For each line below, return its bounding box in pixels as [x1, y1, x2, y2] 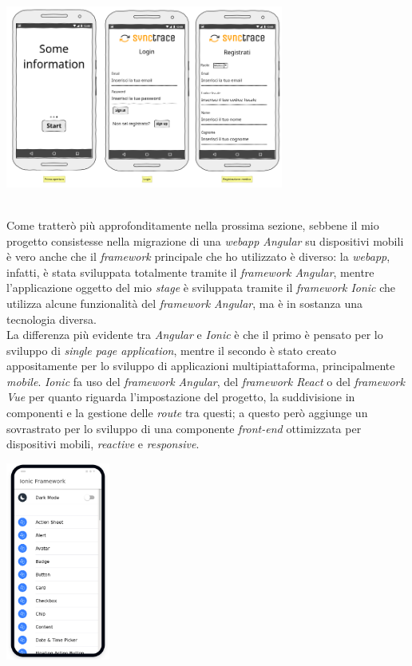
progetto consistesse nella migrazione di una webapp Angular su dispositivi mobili [6, 232, 404, 249]
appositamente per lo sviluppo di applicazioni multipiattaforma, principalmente [6, 357, 395, 374]
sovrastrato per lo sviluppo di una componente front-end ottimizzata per [6, 420, 362, 436]
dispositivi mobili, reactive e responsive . [6, 435, 200, 452]
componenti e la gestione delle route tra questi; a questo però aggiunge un [6, 404, 368, 421]
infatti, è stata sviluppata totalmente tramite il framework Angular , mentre [6, 263, 374, 280]
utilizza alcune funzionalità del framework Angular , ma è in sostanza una [6, 294, 363, 311]
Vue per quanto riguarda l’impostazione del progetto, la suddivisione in [6, 388, 355, 405]
